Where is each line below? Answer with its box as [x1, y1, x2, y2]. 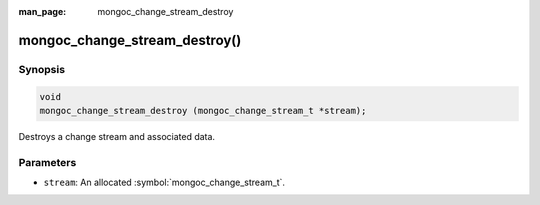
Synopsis [18, 62, 65, 76]
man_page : [18, 6, 67, 17]
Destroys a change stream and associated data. [18, 130, 215, 142]
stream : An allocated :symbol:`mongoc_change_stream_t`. [43, 176, 285, 189]
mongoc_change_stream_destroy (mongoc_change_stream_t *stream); [39, 105, 367, 116]
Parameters [18, 155, 77, 169]
